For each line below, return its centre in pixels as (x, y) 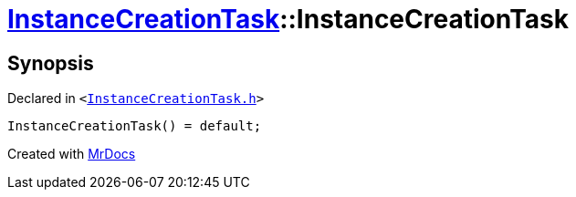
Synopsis (51, 63)
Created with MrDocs (72, 154)
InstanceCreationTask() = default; (135, 126)
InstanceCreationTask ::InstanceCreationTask (288, 19)
